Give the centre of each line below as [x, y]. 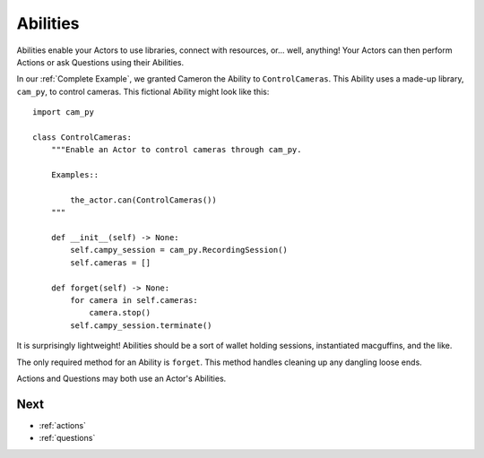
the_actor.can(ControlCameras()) [143, 200]
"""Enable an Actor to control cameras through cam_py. [176, 150]
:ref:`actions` [63, 425]
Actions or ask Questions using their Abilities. [100, 62]
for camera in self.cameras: [134, 300]
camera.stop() [120, 313]
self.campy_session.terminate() [141, 325]
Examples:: [75, 175]
